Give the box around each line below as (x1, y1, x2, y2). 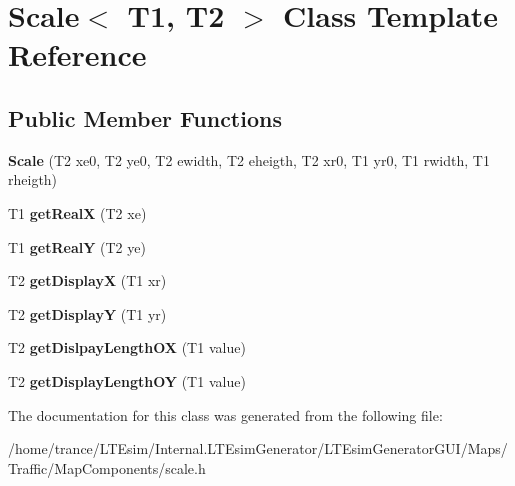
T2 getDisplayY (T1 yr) (8, 303, 167, 324)
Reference (8, 34, 147, 75)
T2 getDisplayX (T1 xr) (8, 270, 167, 291)
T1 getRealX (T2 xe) (8, 202, 147, 223)
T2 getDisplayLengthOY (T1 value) (8, 370, 246, 391)
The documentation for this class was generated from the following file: (8, 404, 443, 425)
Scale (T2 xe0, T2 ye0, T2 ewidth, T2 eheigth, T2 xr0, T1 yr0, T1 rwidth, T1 (8, 149, 490, 170)
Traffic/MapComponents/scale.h (8, 457, 206, 478)
